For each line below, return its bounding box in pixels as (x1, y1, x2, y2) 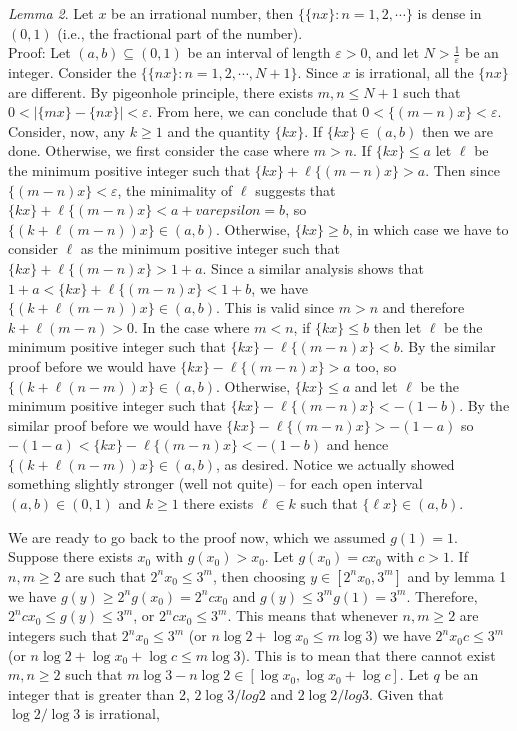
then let (373, 316, 422, 337)
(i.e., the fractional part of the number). (57, 22, 303, 43)
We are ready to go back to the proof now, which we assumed (8, 526, 386, 547)
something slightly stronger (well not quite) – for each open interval (8, 473, 423, 494)
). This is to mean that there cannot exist (240, 644, 496, 665)
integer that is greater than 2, (8, 683, 190, 704)
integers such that (8, 625, 118, 646)
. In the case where (133, 316, 250, 337)
